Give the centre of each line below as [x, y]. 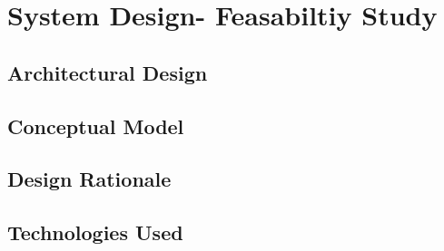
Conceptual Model [96, 125]
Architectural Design [108, 72]
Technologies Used [95, 232]
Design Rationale [89, 179]
